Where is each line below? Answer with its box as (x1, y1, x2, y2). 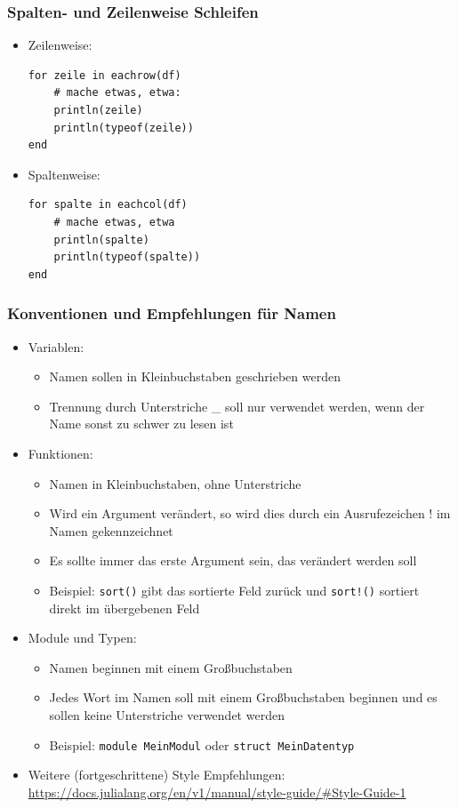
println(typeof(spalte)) (53, 251, 201, 264)
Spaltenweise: (28, 164, 100, 183)
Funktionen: (28, 444, 93, 462)
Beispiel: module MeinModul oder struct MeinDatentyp (49, 735, 355, 754)
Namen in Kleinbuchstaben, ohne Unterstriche (49, 474, 301, 492)
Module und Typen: (28, 628, 137, 647)
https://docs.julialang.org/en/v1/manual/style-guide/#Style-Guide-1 (28, 782, 406, 801)
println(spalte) (53, 233, 149, 246)
